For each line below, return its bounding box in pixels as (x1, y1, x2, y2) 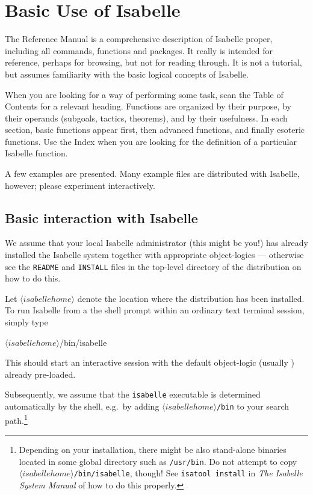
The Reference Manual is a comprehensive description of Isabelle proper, (5, 32, 273, 45)
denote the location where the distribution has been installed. (77, 292, 305, 304)
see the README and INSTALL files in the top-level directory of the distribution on (5, 260, 302, 272)
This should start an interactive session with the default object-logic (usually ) (5, 356, 294, 369)
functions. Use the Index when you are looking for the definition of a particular (5, 135, 297, 147)
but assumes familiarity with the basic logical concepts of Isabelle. (5, 67, 249, 80)
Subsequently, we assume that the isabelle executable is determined (5, 388, 261, 401)
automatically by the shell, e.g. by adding (5, 400, 160, 413)
